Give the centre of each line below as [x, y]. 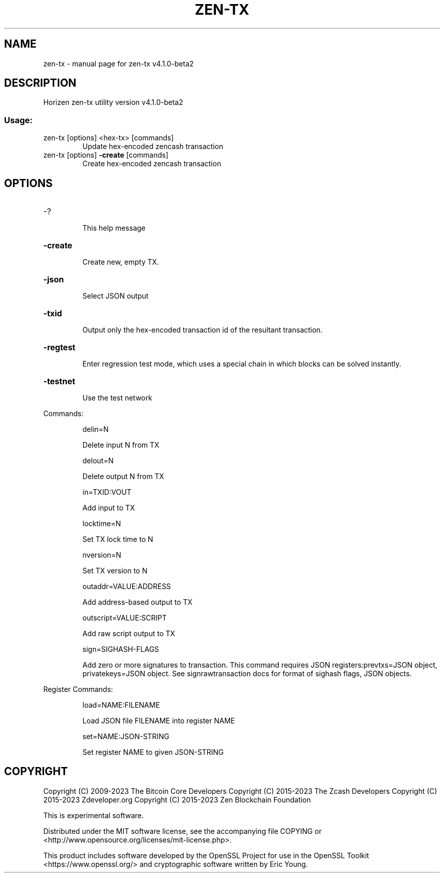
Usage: [18, 120]
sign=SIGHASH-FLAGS [121, 649]
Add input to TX [108, 508]
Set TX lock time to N [118, 539]
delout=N [98, 461]
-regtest [59, 348]
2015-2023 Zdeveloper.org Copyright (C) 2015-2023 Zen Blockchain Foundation [177, 799]
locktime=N [102, 524]
